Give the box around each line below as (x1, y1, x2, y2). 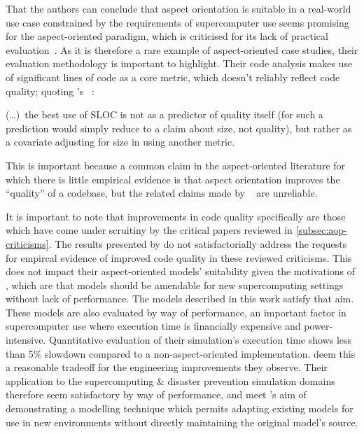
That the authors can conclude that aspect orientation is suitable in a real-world (6, 1, 351, 15)
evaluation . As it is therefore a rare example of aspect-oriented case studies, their (6, 42, 358, 57)
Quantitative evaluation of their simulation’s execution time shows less (48, 332, 352, 347)
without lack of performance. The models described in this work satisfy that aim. (6, 291, 354, 306)
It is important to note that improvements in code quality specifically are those (6, 209, 346, 223)
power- (304, 318, 333, 333)
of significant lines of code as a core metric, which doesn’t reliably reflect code (6, 69, 340, 84)
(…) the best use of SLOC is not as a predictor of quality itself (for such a (6, 107, 323, 122)
